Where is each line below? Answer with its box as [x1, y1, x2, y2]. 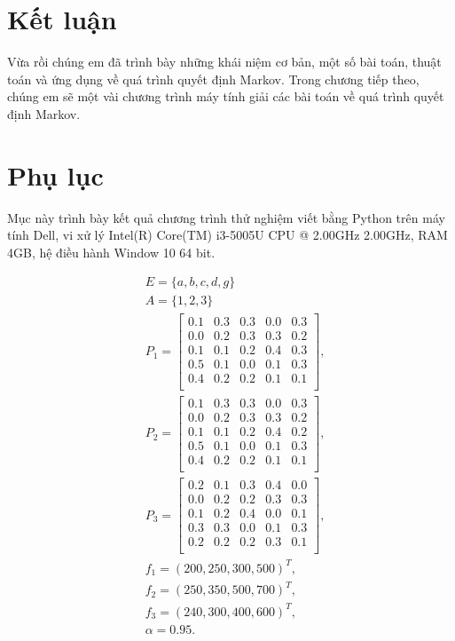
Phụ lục [7, 156, 104, 193]
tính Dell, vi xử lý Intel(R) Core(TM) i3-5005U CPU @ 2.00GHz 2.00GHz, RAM [7, 226, 448, 244]
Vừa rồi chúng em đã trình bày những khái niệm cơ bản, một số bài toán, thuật [7, 52, 442, 71]
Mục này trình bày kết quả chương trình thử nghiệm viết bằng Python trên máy [7, 208, 445, 226]
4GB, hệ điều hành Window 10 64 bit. [7, 242, 216, 261]
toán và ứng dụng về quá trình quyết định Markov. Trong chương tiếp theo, [7, 69, 420, 88]
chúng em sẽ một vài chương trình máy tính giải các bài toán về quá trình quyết [7, 87, 444, 106]
